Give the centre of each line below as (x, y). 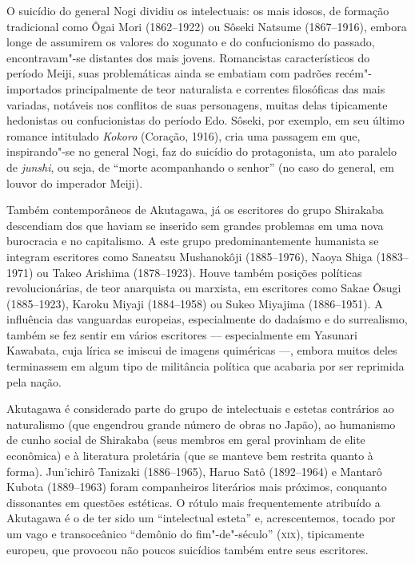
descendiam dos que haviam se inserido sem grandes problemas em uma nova (195, 225)
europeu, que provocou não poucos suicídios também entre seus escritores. (188, 549)
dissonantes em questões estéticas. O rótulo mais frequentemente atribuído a (194, 502)
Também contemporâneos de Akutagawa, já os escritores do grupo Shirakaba (195, 210)
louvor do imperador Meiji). (75, 182)
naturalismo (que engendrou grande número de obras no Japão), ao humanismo (201, 424)
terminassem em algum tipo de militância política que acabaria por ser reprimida (206, 366)
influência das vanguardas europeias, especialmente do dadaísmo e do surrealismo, (207, 319)
